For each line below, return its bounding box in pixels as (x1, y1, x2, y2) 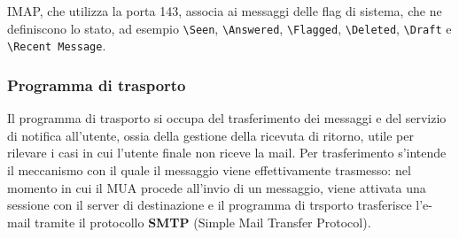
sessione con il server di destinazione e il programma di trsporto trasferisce (7, 196, 412, 214)
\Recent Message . (7, 36, 106, 55)
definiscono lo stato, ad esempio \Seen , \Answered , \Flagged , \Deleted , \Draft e (7, 19, 452, 37)
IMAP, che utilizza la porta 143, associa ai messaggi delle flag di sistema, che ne (7, 2, 442, 19)
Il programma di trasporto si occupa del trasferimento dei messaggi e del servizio (7, 109, 447, 127)
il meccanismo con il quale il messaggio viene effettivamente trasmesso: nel (7, 160, 411, 179)
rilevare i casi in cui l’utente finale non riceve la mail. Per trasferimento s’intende (7, 143, 447, 162)
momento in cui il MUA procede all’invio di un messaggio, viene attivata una (7, 178, 426, 196)
